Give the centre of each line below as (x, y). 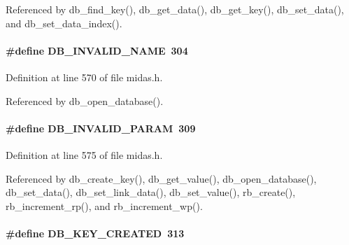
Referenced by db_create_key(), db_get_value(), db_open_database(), (161, 178)
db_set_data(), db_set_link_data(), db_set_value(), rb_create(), (151, 192)
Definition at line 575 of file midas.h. (84, 154)
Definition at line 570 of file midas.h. (84, 77)
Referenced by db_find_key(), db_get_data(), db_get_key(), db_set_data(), (175, 9)
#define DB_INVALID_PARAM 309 (101, 128)
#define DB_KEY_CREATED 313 (95, 233)
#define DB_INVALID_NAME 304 (97, 50)
